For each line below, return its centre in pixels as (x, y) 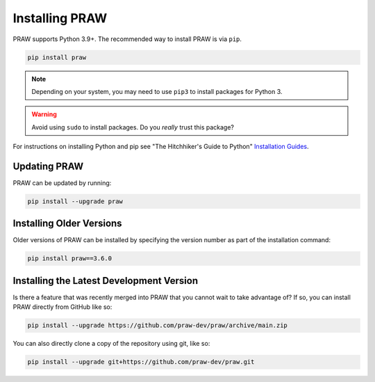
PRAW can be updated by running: (62, 183)
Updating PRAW (48, 166)
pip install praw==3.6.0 (70, 258)
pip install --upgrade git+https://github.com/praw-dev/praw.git (141, 362)
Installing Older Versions (67, 224)
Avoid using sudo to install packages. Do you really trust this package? (133, 127)
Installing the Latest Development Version (105, 281)
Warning (44, 114)
